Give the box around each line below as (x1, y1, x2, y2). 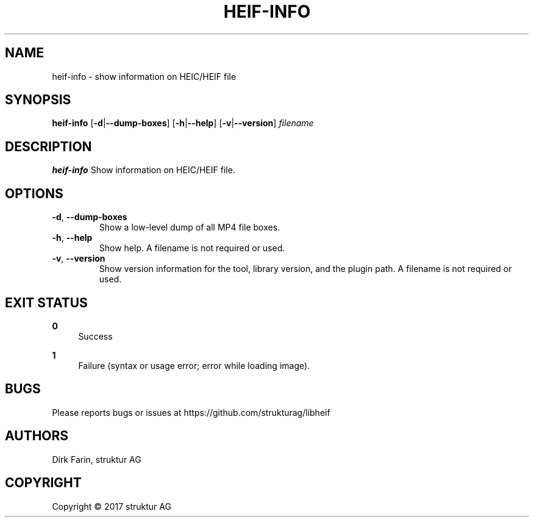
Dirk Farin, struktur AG (52, 454, 141, 465)
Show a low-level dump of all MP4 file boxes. (99, 222, 280, 233)
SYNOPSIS (5, 92, 71, 108)
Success (78, 331, 113, 341)
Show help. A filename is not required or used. (99, 243, 285, 254)
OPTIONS (5, 185, 63, 201)
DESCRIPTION (5, 138, 92, 154)
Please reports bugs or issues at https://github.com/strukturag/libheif (52, 407, 330, 418)
